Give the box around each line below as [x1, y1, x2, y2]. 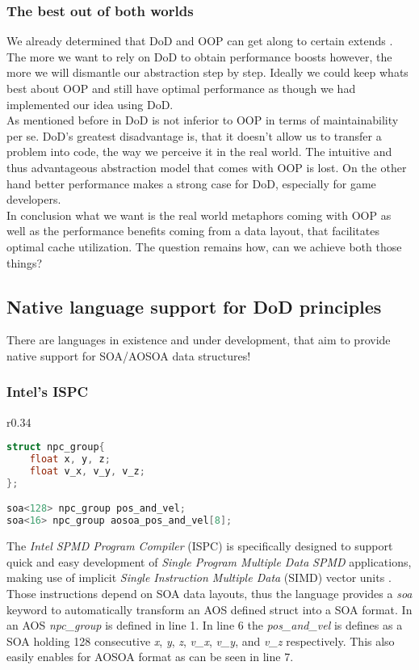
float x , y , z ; [29, 453, 111, 466]
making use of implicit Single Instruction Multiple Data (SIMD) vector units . [6, 569, 392, 586]
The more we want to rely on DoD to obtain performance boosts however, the [6, 48, 392, 65]
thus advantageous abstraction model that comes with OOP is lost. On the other [6, 158, 407, 175]
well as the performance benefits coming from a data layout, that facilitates [6, 222, 379, 239]
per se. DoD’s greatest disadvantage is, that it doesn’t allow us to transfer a [6, 127, 382, 144]
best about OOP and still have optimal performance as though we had [6, 80, 356, 96]
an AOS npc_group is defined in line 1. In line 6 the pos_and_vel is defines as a [6, 617, 403, 634]
